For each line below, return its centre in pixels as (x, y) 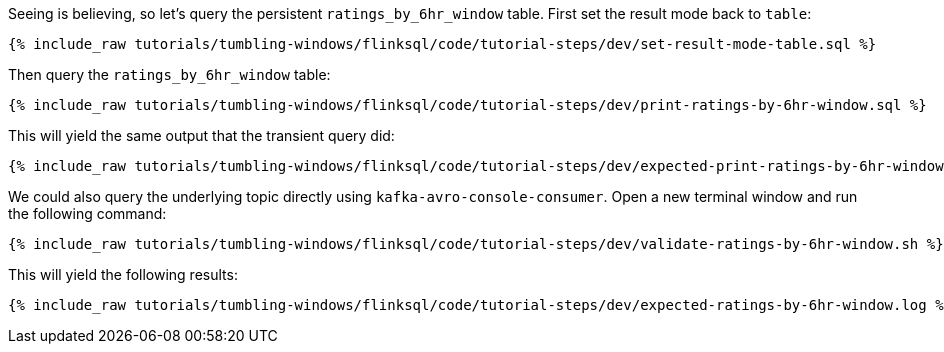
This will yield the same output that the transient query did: (201, 135)
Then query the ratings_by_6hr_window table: (169, 74)
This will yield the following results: (123, 274)
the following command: (87, 213)
